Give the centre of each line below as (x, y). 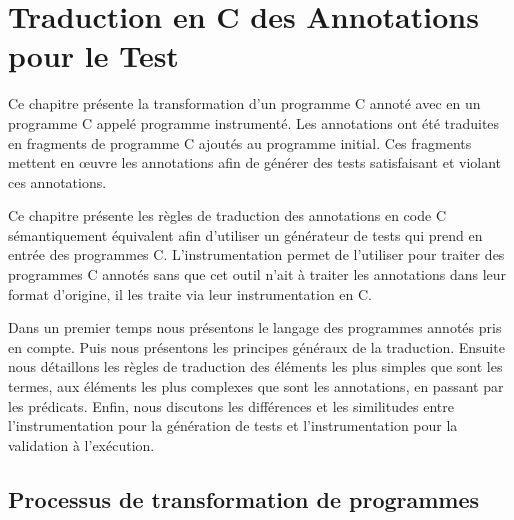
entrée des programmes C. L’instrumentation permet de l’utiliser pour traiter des (256, 254)
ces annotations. (57, 181)
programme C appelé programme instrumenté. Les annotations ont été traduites (254, 122)
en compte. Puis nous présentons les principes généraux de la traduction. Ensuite (256, 346)
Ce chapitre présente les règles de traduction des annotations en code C (227, 215)
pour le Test (93, 55)
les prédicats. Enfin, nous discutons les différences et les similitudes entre (231, 405)
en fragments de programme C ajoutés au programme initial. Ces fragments (240, 142)
